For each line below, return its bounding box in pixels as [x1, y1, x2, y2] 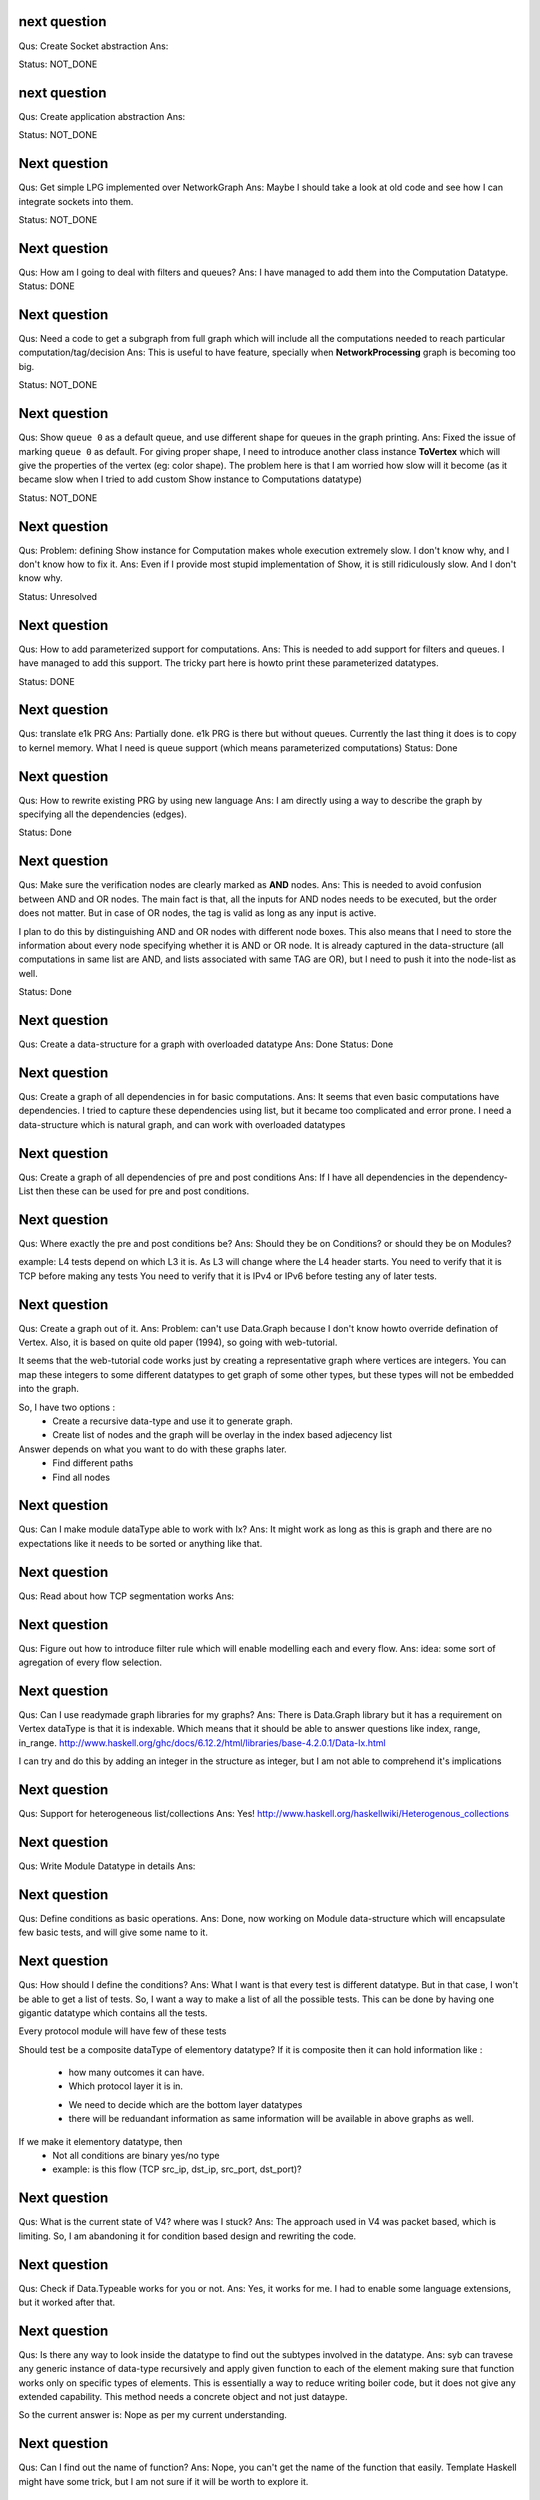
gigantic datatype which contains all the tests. [18, 2006, 208, 2019]
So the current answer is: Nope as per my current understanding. [18, 2409, 287, 2421]
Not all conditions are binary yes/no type [52, 2150, 220, 2162]
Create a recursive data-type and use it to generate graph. [52, 1415, 294, 1427]
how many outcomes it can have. [68, 2066, 205, 2079]
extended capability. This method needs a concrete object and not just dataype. [18, 2391, 349, 2403]
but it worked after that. [18, 2296, 116, 2308]
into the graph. [18, 1383, 79, 1395]
